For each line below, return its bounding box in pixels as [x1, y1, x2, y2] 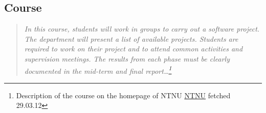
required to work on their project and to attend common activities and [24, 43, 243, 54]
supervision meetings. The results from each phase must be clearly [24, 53, 230, 64]
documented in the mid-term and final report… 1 [24, 64, 172, 76]
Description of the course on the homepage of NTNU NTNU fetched [16, 90, 231, 100]
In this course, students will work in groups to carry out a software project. [24, 23, 260, 34]
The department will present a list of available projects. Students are [24, 33, 238, 44]
